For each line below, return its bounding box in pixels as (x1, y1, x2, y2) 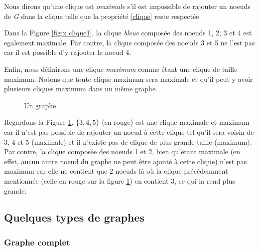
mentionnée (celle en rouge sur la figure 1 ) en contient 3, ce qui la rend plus (4, 175, 235, 186)
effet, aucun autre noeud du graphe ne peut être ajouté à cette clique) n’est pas (4, 156, 247, 166)
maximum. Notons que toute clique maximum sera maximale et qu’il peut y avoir (4, 73, 253, 84)
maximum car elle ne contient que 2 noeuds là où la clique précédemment (4, 166, 228, 176)
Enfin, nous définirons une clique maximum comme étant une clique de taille (4, 63, 238, 74)
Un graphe (24, 100, 56, 110)
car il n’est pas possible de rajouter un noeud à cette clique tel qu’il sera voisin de (4, 126, 254, 137)
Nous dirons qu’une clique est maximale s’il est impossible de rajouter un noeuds (4, 1, 251, 11)
